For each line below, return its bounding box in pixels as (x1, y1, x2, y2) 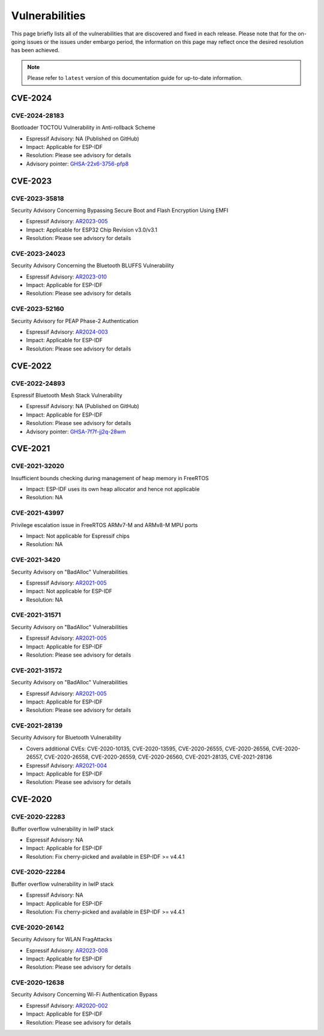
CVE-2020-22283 (11, 813, 65, 821)
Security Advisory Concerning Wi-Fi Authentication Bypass (11, 991, 158, 998)
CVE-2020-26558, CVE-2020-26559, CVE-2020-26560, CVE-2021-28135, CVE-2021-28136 (44, 753, 272, 760)
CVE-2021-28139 (11, 721, 63, 730)
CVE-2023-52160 (11, 305, 64, 313)
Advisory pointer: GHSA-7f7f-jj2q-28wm (26, 428, 126, 435)
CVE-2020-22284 (11, 868, 66, 876)
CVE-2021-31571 (11, 611, 61, 619)
